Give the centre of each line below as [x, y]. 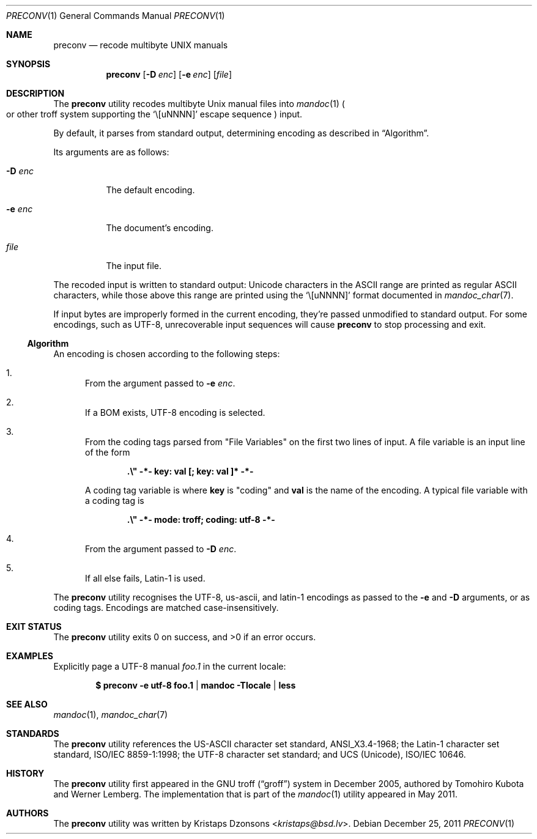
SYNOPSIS [28, 64]
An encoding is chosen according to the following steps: [167, 354]
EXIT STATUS [34, 626]
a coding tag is [115, 501]
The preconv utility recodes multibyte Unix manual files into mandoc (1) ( [199, 104]
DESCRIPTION [35, 93]
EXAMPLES [30, 656]
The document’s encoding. [160, 228]
